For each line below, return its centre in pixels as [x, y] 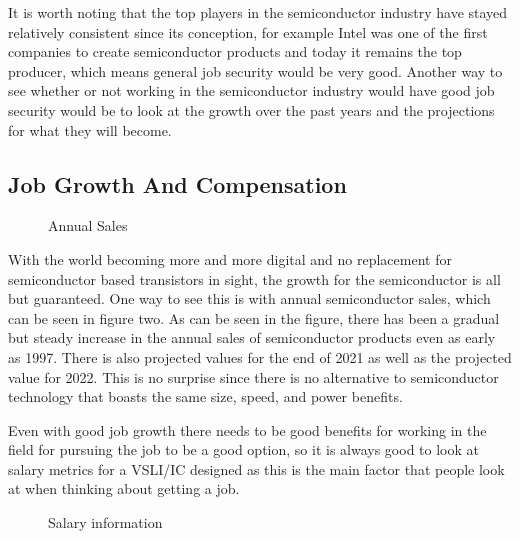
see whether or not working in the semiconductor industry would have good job [251, 90]
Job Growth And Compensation [177, 183]
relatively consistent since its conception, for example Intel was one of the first [248, 31]
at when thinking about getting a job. [124, 488]
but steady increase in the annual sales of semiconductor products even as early [252, 337]
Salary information [105, 522]
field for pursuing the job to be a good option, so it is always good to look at [243, 449]
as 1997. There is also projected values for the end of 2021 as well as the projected [260, 356]
